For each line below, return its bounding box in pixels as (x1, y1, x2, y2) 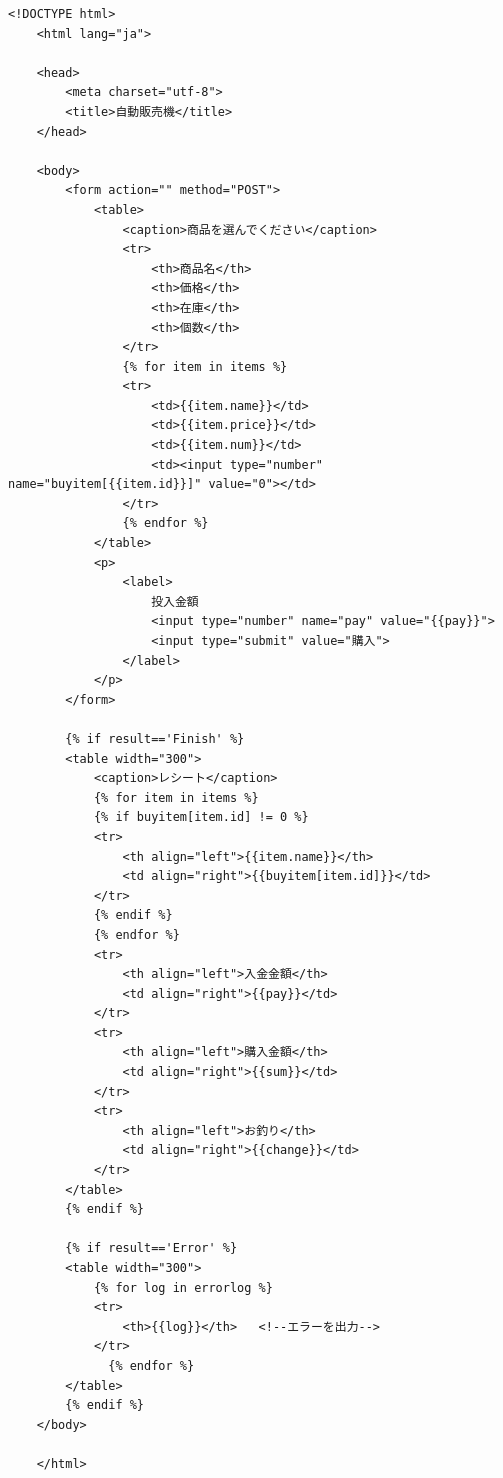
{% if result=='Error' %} (65, 1241, 238, 1256)
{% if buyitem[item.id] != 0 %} (93, 810, 309, 825)
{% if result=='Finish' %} (65, 731, 245, 746)
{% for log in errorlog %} (93, 1280, 273, 1295)
